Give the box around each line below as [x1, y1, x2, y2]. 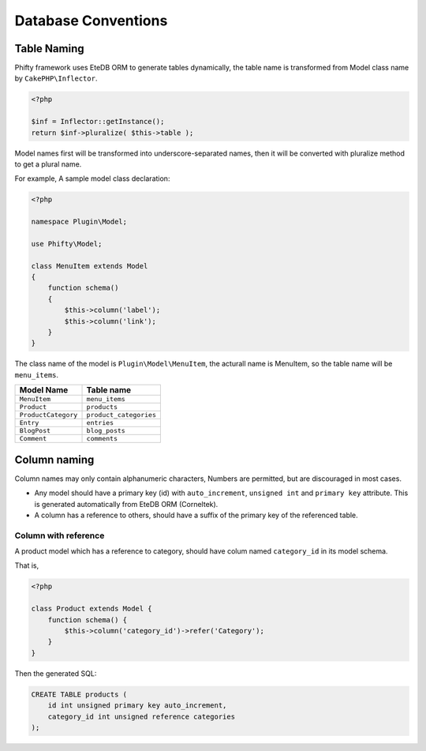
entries [86, 419, 114, 427]
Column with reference [14, 530, 105, 541]
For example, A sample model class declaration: [14, 174, 170, 183]
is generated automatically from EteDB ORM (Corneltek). [34, 499, 219, 509]
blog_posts [86, 426, 125, 435]
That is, [14, 561, 39, 570]
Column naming [14, 452, 95, 466]
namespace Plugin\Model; [31, 217, 128, 227]
